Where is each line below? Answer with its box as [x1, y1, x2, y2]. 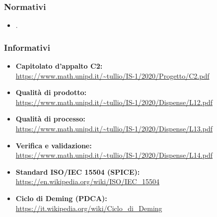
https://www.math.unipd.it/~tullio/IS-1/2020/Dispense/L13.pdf [15, 123, 213, 133]
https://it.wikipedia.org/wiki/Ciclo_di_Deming [15, 203, 162, 213]
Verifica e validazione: [15, 140, 92, 150]
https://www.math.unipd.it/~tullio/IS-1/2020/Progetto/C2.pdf [15, 70, 210, 81]
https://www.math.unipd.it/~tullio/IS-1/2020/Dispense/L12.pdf [15, 97, 213, 107]
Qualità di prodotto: [15, 87, 86, 98]
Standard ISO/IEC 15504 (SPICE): [15, 166, 140, 177]
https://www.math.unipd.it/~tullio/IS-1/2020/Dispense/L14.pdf [15, 150, 213, 160]
